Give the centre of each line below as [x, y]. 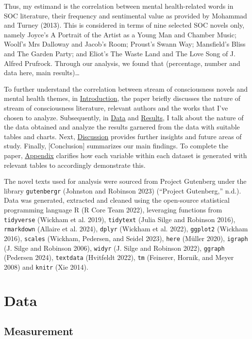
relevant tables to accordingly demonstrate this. [75, 165]
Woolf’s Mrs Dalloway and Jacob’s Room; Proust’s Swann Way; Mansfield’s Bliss [125, 44]
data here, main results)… [42, 73]
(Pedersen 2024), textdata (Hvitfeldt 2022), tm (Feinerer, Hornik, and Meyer [119, 257]
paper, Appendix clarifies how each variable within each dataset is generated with [126, 155]
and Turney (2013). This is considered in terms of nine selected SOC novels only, [124, 25]
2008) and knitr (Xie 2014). [46, 266]
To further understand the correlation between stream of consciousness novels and [126, 89]
